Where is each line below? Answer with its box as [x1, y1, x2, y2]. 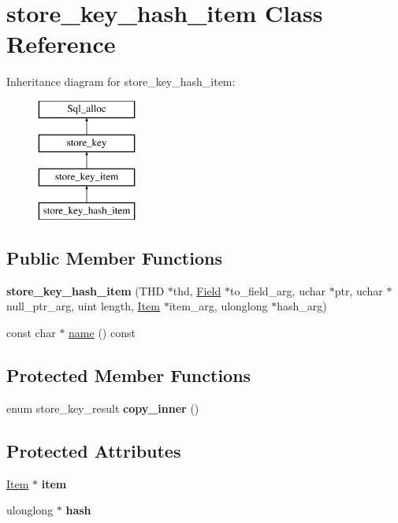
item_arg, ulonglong [169, 298, 268, 314]
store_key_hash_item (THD [6, 282, 165, 299]
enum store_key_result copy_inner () [6, 399, 199, 416]
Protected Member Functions [6, 363, 251, 388]
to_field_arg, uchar [229, 282, 326, 299]
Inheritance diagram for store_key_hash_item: [6, 73, 236, 90]
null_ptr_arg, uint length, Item [6, 298, 160, 314]
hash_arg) [277, 298, 327, 314]
